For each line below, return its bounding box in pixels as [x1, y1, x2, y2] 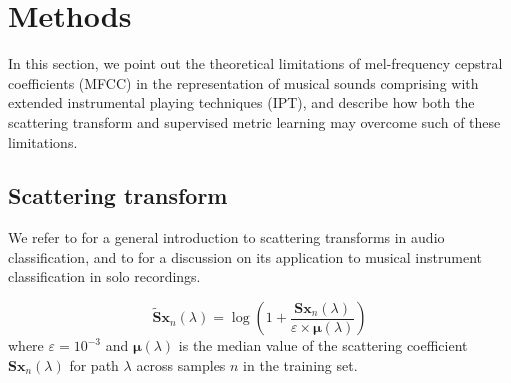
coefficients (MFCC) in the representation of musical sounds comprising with [8, 72, 479, 93]
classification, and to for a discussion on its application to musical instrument [8, 246, 482, 267]
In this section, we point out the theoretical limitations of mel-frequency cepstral [8, 53, 503, 74]
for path [69, 354, 119, 375]
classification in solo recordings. [8, 266, 201, 287]
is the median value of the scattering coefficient [178, 335, 468, 356]
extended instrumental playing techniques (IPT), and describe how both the [8, 92, 475, 113]
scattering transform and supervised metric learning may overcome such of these [8, 111, 501, 132]
